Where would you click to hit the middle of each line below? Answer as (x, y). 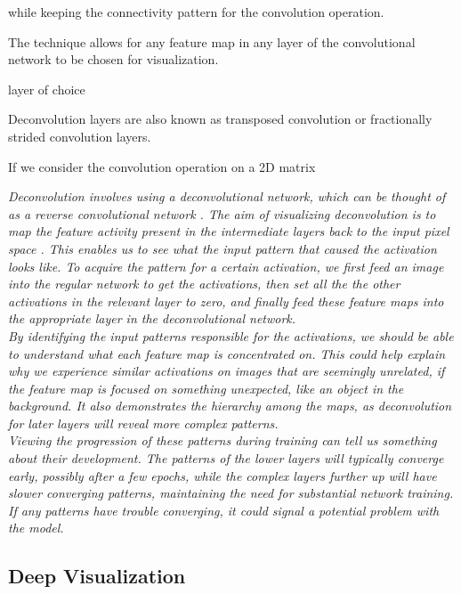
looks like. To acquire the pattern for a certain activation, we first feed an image (226, 266)
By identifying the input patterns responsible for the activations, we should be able (231, 335)
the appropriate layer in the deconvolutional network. (152, 318)
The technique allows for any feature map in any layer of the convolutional (212, 41)
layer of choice (47, 89)
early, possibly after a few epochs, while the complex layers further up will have (222, 475)
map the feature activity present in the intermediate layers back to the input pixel (229, 231)
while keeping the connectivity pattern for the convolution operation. (196, 12)
